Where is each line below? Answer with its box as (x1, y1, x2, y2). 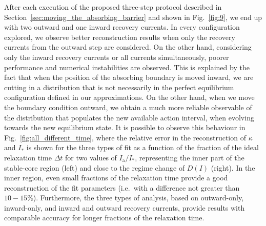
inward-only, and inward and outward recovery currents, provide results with (4, 202, 245, 213)
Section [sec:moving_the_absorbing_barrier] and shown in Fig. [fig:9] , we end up (4, 11, 262, 22)
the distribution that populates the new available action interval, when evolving (4, 112, 254, 122)
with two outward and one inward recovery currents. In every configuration (4, 22, 240, 32)
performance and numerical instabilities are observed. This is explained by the (4, 61, 250, 72)
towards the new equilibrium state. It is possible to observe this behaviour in (4, 122, 245, 133)
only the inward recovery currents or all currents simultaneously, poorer (4, 51, 229, 62)
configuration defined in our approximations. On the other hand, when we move (4, 92, 255, 102)
